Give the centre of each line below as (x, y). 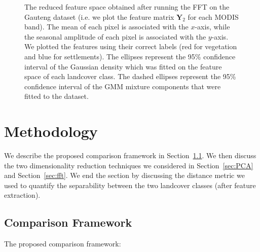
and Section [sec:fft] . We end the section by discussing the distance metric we (124, 175)
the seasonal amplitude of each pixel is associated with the (115, 36)
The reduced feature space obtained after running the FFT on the (127, 7)
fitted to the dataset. (57, 96)
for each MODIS (213, 16)
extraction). (22, 195)
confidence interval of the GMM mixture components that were (123, 86)
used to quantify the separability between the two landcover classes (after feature (130, 185)
